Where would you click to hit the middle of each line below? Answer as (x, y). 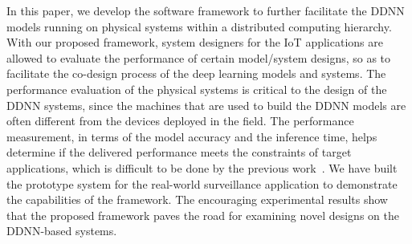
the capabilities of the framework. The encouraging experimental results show (197, 199)
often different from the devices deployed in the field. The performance (180, 121)
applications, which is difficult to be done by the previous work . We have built (202, 167)
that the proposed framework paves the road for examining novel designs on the (203, 215)
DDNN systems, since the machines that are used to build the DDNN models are (206, 105)
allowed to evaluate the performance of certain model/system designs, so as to (199, 57)
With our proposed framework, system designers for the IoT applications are (195, 42)
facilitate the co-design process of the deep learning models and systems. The (196, 73)
